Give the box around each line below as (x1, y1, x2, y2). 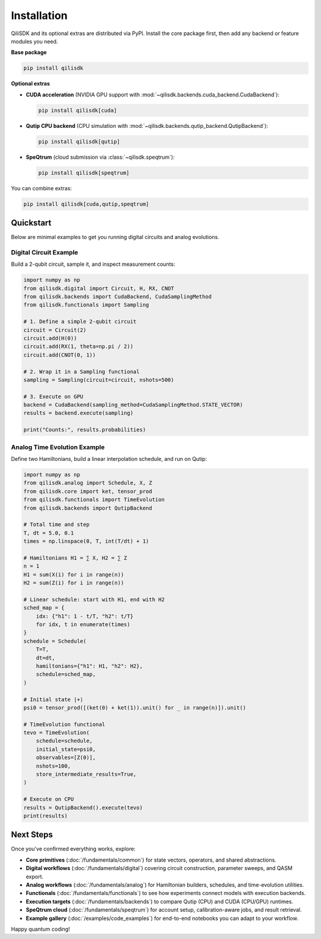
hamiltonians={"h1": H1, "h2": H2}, (36, 662, 143, 669)
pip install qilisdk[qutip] (38, 138, 120, 145)
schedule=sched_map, (36, 671, 96, 678)
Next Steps (11, 830, 53, 840)
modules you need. (11, 37, 58, 45)
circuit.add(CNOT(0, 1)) (23, 351, 96, 358)
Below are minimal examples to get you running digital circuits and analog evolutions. (11, 234, 219, 241)
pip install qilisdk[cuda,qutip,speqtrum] (23, 200, 149, 208)
